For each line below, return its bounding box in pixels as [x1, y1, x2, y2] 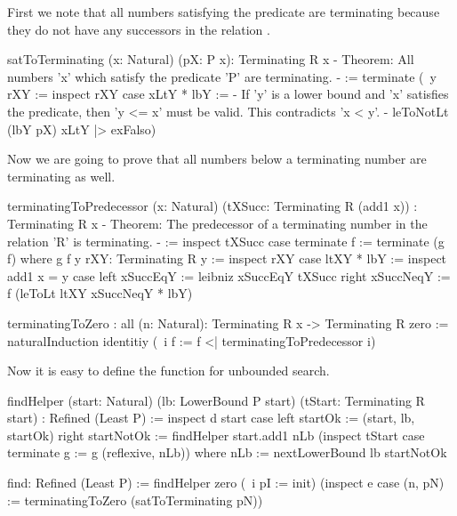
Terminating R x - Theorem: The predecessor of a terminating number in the [7, 214, 428, 232]
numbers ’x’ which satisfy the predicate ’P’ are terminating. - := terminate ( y [7, 67, 437, 85]
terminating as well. [7, 166, 116, 185]
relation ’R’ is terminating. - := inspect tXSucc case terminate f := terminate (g [7, 231, 445, 250]
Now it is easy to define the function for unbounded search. [7, 361, 330, 380]
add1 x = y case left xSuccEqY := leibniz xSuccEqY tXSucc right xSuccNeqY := [7, 266, 451, 285]
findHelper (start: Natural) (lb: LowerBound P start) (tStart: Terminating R [7, 391, 425, 409]
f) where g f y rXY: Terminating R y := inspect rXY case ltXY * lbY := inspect [7, 249, 447, 268]
